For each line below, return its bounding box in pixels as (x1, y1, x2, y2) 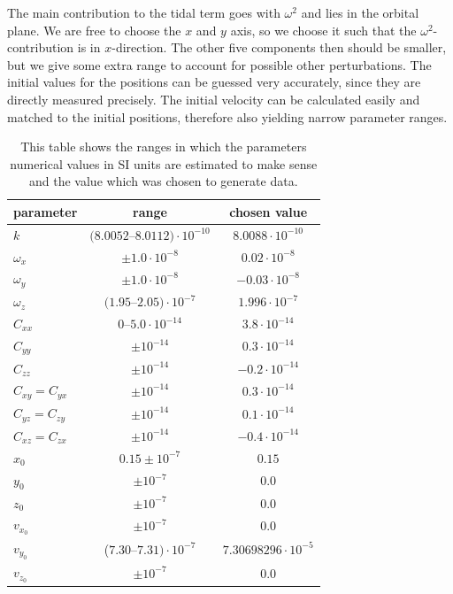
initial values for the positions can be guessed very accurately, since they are (7, 73, 421, 91)
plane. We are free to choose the (7, 20, 181, 39)
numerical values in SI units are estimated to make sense (10, 154, 318, 173)
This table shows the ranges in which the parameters (20, 137, 307, 156)
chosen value (229, 202, 308, 220)
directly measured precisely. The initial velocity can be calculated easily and (7, 89, 420, 108)
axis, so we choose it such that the (230, 20, 417, 39)
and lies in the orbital (301, 4, 419, 21)
